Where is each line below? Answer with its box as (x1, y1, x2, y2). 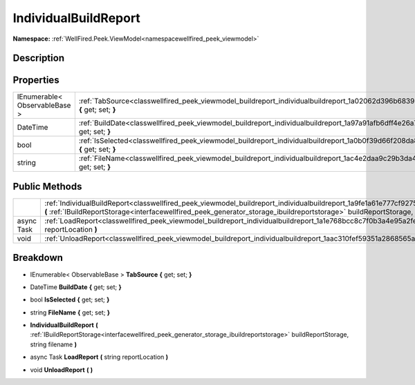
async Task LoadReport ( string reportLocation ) (30, 353, 169, 362)
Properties (12, 75, 59, 86)
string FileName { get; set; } (30, 308, 111, 317)
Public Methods (12, 180, 82, 192)
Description (12, 52, 65, 64)
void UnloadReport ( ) (30, 366, 93, 374)
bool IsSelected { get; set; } (30, 295, 110, 304)
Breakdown (12, 252, 64, 264)
